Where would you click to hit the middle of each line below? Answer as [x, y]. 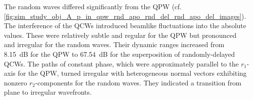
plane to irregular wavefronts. [48, 92]
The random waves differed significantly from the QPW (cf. [93, 6]
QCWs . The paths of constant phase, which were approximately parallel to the [121, 63]
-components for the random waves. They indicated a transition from [138, 82]
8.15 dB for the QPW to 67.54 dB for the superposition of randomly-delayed [119, 54]
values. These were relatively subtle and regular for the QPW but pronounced [120, 35]
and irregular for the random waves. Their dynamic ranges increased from [114, 44]
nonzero [16, 82]
